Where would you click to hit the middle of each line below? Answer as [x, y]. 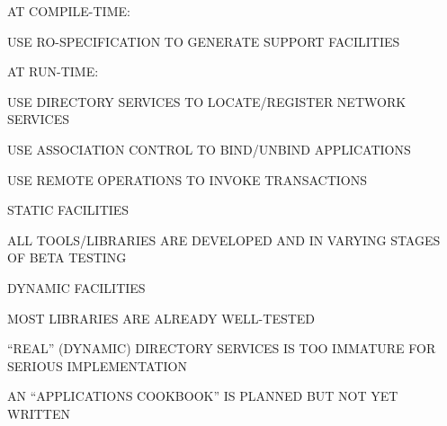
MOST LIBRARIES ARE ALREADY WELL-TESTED [161, 318]
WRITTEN [39, 413]
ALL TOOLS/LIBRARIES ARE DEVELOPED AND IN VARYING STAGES [224, 240]
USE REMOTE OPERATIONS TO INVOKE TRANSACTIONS [188, 179]
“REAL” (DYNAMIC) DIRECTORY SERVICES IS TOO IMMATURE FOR [222, 348]
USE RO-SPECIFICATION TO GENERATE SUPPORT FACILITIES [204, 41]
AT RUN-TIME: [53, 71]
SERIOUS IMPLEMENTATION [97, 365]
